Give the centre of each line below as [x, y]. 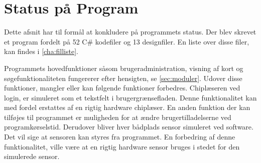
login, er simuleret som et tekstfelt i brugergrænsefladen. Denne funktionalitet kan [130, 97]
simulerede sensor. [32, 156]
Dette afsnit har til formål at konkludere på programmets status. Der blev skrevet [130, 32]
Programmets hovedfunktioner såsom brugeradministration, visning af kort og [124, 68]
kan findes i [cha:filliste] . [41, 51]
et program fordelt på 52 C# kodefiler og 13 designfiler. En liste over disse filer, [127, 41]
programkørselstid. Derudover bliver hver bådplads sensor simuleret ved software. [129, 127]
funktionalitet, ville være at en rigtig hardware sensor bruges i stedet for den [122, 146]
